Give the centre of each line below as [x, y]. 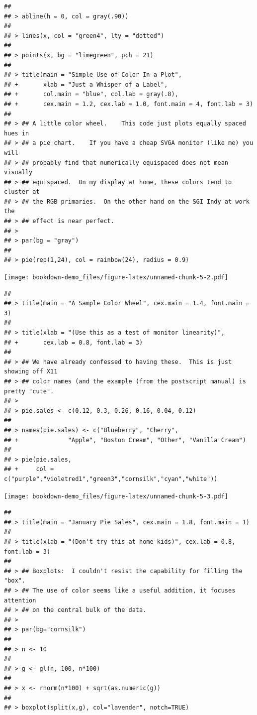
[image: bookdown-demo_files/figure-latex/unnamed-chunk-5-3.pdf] [116, 496]
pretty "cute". [29, 391]
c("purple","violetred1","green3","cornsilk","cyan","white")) [111, 479]
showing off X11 [31, 372]
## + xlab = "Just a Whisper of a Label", [86, 84]
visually [18, 173]
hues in [17, 133]
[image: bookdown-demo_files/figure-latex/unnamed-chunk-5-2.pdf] [116, 278]
